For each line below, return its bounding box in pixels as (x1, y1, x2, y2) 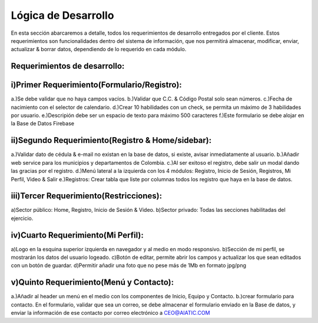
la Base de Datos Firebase (11, 120, 75, 127)
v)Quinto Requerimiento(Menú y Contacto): (11, 277, 174, 288)
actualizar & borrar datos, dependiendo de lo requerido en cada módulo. (11, 46, 187, 53)
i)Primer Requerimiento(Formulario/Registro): (11, 80, 182, 90)
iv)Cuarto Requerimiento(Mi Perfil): (11, 230, 144, 240)
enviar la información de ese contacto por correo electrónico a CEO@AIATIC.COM (11, 309, 210, 317)
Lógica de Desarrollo (11, 9, 114, 22)
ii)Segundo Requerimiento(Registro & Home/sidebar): (11, 135, 212, 145)
